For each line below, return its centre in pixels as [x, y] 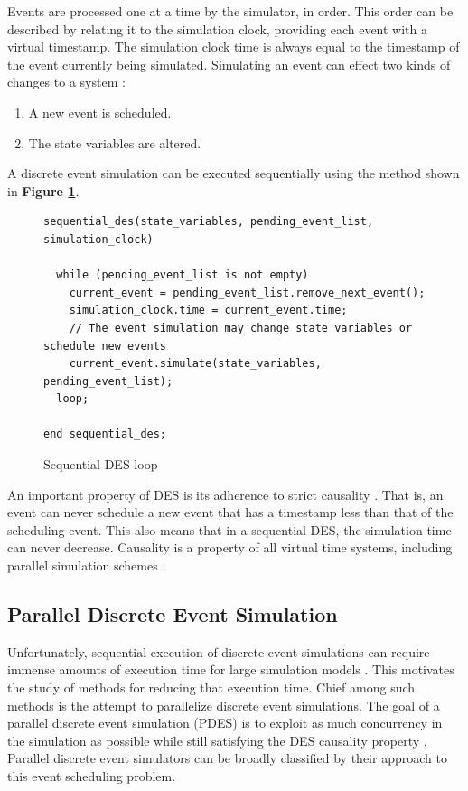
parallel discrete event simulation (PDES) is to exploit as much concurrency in [225, 723]
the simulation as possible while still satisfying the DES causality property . [217, 740]
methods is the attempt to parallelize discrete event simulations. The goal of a [224, 705]
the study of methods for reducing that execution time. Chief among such [211, 687]
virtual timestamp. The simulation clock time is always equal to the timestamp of [234, 47]
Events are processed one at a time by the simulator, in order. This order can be [230, 11]
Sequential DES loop [101, 464]
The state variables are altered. [115, 142]
